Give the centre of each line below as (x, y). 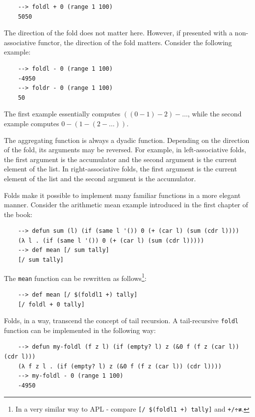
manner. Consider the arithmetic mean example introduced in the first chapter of (126, 205)
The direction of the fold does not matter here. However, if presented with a (118, 33)
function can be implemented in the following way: (80, 330)
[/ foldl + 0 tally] (51, 304)
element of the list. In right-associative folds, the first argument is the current (121, 169)
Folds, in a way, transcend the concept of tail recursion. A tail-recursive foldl (121, 320)
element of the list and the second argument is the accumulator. (100, 178)
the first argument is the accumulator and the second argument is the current (120, 159)
